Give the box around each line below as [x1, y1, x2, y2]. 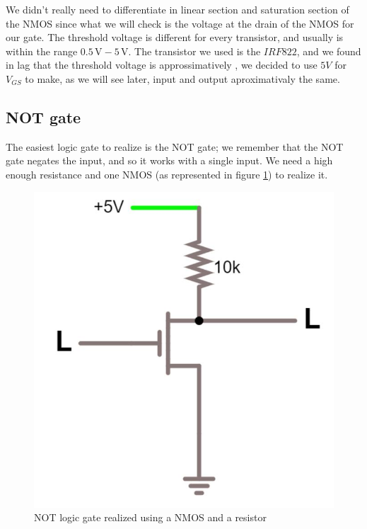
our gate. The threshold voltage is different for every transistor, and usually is [6, 30, 344, 45]
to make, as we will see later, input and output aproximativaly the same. [25, 71, 340, 86]
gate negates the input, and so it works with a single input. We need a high [6, 153, 333, 168]
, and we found [296, 43, 361, 58]
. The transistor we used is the [128, 43, 261, 58]
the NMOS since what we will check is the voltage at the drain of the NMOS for [6, 16, 354, 30]
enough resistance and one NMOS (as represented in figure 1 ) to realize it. [6, 166, 328, 181]
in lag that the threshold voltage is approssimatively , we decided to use [6, 57, 318, 72]
